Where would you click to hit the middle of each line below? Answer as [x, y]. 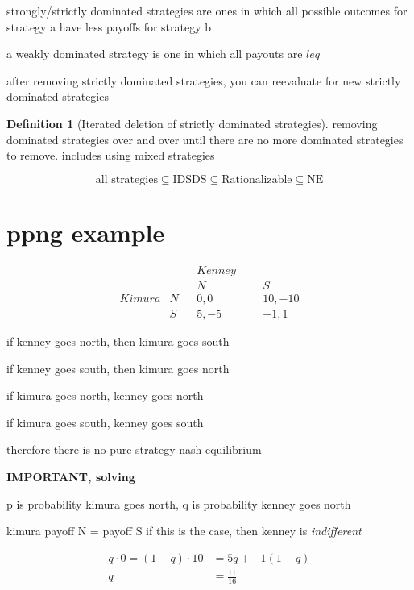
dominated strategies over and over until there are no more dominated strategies [205, 139]
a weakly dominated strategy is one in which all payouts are [155, 54]
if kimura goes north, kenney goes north [105, 395]
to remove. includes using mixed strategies [111, 155]
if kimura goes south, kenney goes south [105, 422]
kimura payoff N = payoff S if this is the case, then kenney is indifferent [184, 531]
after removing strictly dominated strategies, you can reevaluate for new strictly [204, 80]
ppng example [86, 232]
